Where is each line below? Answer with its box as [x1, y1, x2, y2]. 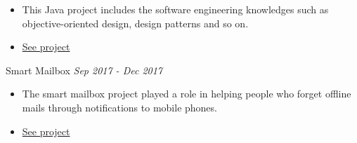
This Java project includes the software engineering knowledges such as [22, 2, 329, 16]
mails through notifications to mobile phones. [22, 100, 217, 114]
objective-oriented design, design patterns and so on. [22, 15, 249, 30]
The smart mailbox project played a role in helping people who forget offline [22, 86, 351, 101]
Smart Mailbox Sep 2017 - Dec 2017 [6, 62, 163, 77]
